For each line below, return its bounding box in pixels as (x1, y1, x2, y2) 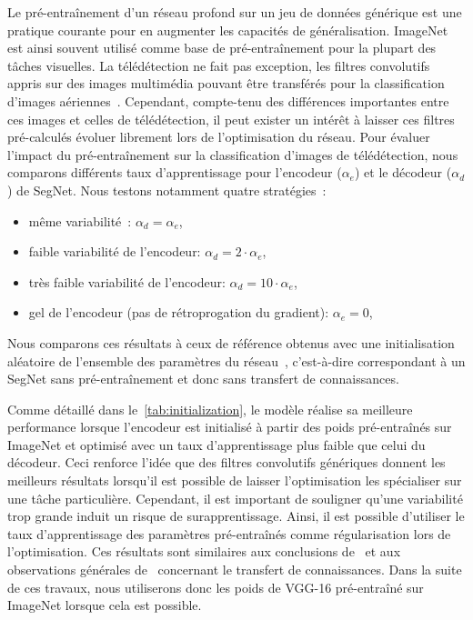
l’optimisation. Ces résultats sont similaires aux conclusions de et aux (7, 542, 401, 561)
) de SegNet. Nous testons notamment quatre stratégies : (7, 180, 327, 199)
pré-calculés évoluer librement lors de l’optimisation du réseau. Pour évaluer (7, 127, 430, 146)
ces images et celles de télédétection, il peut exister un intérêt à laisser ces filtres (7, 109, 455, 128)
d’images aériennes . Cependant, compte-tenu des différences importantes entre (7, 91, 449, 110)
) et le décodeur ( (354, 163, 452, 182)
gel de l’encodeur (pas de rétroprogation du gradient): (28, 303, 329, 322)
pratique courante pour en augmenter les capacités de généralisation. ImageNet (7, 20, 448, 39)
